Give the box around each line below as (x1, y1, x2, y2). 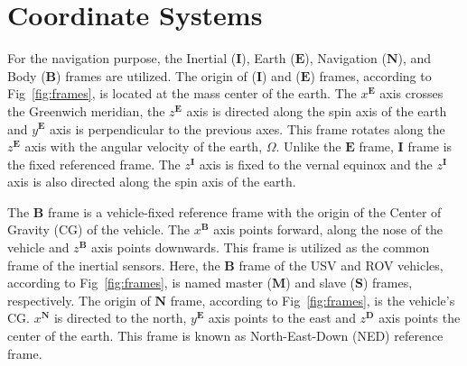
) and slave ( (285, 273, 355, 292)
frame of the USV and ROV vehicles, (238, 255, 444, 274)
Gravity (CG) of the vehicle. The (7, 220, 191, 239)
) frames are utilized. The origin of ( (56, 66, 257, 85)
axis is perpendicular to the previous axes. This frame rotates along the (49, 119, 445, 138)
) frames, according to (310, 66, 432, 85)
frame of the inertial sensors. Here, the (7, 255, 220, 274)
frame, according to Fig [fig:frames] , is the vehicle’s (170, 290, 455, 309)
